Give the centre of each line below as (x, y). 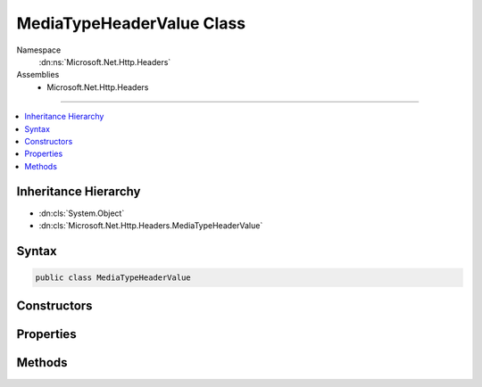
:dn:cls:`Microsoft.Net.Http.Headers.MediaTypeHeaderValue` (151, 225)
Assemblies (38, 75)
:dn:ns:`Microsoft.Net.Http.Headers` (105, 62)
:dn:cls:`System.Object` (82, 213)
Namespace (39, 50)
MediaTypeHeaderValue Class (131, 23)
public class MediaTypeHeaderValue (113, 277)
